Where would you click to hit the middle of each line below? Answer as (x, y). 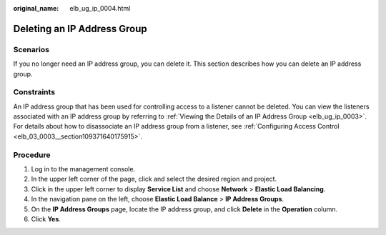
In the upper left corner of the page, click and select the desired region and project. (154, 179)
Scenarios (31, 49)
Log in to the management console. (83, 169)
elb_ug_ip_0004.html (100, 8)
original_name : (36, 8)
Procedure (32, 155)
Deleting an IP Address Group (80, 29)
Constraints (34, 92)
